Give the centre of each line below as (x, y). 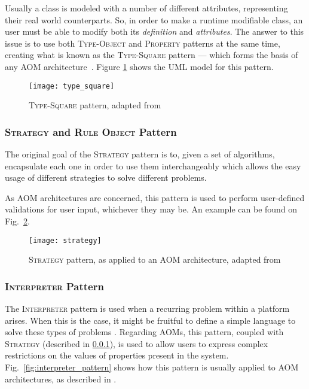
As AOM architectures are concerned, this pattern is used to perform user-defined (155, 197)
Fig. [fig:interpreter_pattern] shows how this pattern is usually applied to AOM (152, 367)
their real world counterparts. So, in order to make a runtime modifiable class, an (154, 19)
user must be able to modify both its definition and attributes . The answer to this (154, 31)
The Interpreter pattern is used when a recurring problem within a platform (147, 309)
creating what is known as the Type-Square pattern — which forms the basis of (152, 55)
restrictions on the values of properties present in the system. (117, 355)
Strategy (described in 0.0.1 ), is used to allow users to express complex (137, 343)
